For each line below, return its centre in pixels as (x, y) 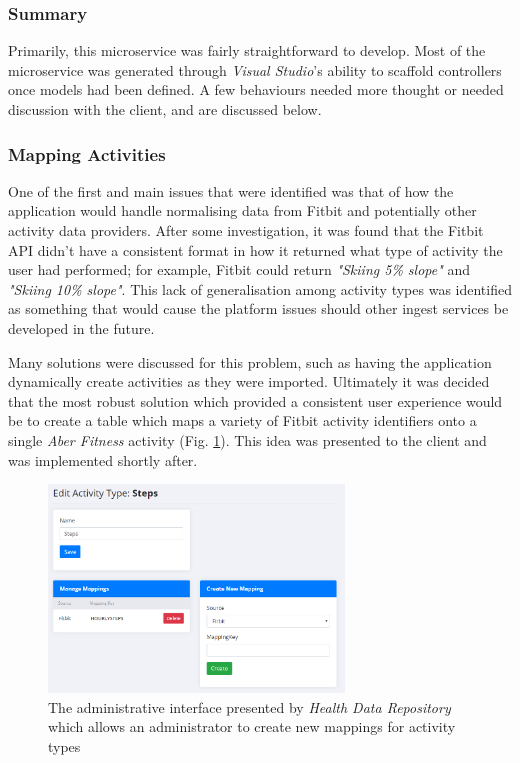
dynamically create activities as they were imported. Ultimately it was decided (249, 381)
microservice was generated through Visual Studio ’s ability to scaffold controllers (255, 69)
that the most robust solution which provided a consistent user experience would (255, 400)
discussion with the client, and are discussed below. (165, 109)
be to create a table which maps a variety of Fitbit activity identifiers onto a (242, 420)
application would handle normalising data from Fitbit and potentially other (242, 210)
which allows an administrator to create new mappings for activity (252, 726)
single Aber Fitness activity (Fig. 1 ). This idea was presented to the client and (247, 439)
